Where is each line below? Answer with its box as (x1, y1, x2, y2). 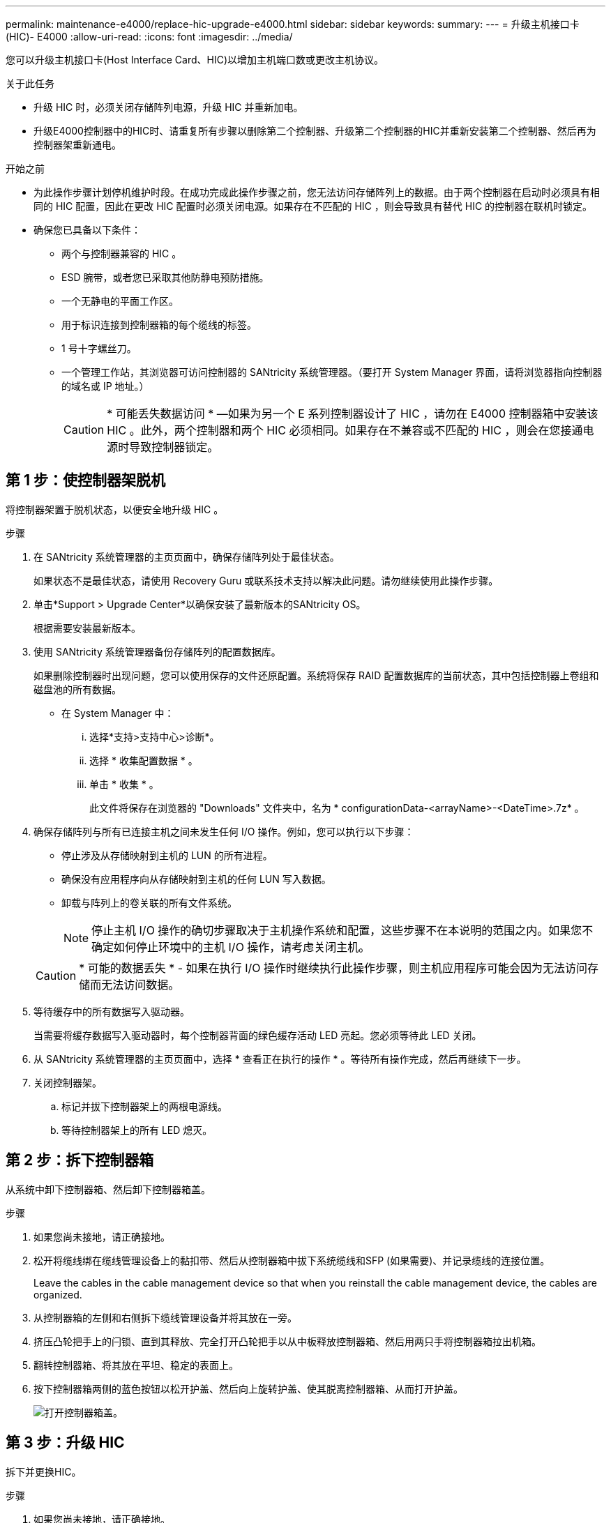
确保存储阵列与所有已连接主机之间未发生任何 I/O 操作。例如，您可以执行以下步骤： (33, 825, 414, 838)
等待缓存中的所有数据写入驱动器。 (33, 1005, 190, 1017)
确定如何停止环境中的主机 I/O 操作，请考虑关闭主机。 (91, 939, 370, 954)
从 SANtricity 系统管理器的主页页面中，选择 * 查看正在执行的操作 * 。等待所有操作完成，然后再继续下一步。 (33, 1052, 527, 1065)
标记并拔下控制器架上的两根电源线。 (61, 1100, 227, 1112)
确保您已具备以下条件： (33, 224, 141, 236)
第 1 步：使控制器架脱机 (6, 471, 165, 490)
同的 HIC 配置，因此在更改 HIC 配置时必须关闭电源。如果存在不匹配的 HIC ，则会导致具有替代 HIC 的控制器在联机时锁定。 (33, 200, 593, 212)
